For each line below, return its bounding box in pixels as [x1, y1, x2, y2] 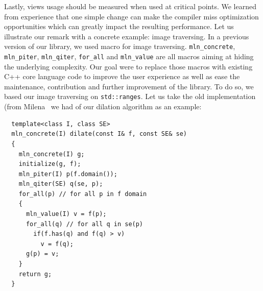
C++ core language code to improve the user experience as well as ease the [4, 71, 240, 82]
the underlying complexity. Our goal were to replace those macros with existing [4, 61, 253, 71]
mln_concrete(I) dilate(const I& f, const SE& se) [11, 130, 187, 138]
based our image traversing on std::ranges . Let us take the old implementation [4, 91, 256, 102]
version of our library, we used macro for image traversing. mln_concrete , [4, 41, 235, 52]
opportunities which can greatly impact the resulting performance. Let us [4, 21, 234, 32]
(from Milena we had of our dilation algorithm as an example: [4, 101, 202, 112]
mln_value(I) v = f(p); [26, 210, 107, 218]
